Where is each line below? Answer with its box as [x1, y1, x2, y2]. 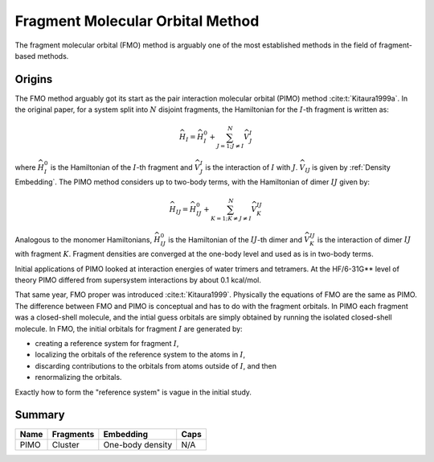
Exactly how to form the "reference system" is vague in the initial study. [14, 387, 252, 397]
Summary [14, 408, 65, 422]
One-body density [103, 439, 173, 451]
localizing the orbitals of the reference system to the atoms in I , [35, 350, 246, 360]
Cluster [51, 439, 80, 451]
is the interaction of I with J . [205, 162, 298, 172]
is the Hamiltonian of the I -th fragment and [50, 162, 193, 172]
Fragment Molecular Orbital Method [14, 12, 260, 30]
